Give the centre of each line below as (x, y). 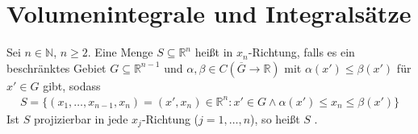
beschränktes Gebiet (56, 67)
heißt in (214, 52)
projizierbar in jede (81, 118)
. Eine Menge (120, 52)
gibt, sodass (72, 85)
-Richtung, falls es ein (301, 52)
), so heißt (275, 118)
